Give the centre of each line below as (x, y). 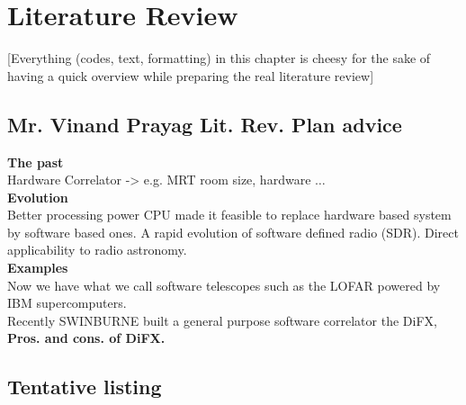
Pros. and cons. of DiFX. (86, 338)
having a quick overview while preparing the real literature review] (191, 75)
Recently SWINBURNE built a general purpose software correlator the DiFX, (222, 320)
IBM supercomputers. (67, 303)
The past (36, 162)
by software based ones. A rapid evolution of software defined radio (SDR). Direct (233, 232)
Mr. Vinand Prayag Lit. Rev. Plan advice (205, 124)
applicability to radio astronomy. (97, 250)
